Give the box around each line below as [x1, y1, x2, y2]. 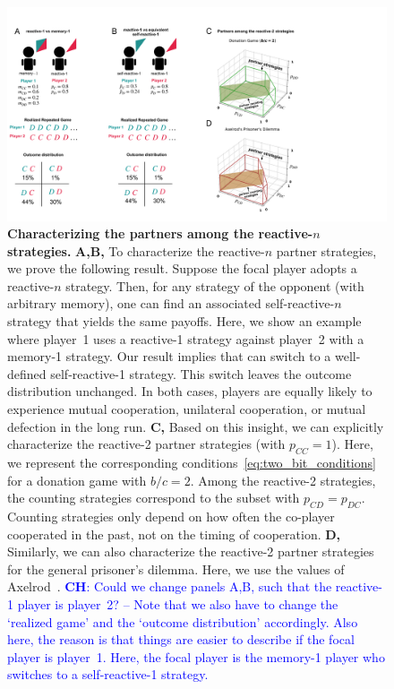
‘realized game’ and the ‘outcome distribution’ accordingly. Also [7, 612, 358, 631]
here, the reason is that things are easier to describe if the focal [7, 630, 355, 649]
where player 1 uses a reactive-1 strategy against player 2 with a [7, 329, 364, 348]
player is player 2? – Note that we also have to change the [17, 594, 338, 613]
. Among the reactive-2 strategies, [190, 470, 376, 489]
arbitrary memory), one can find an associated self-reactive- [7, 294, 335, 313]
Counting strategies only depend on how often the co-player [7, 507, 335, 525]
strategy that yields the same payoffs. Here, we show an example [7, 312, 362, 331]
